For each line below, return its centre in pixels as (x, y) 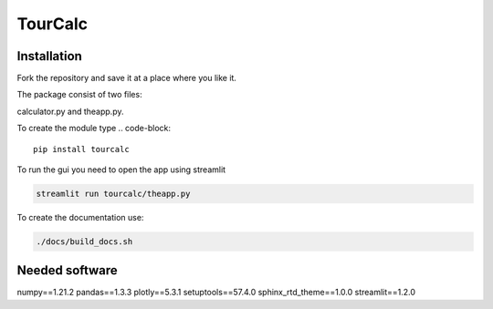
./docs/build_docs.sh (84, 241)
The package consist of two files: (79, 95)
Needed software (67, 270)
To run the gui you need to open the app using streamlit (121, 170)
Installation (49, 56)
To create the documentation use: (80, 217)
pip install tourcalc (81, 149)
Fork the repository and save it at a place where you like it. (127, 78)
